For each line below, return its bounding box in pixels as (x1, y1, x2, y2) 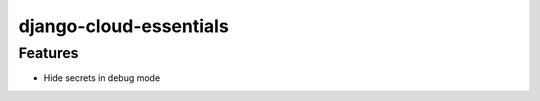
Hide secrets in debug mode (43, 72, 161, 84)
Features (18, 44, 79, 62)
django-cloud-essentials (18, 15, 229, 37)
